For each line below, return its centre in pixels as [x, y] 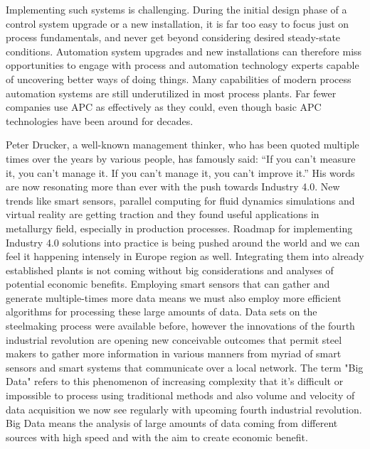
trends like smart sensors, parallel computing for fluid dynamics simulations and [180, 200]
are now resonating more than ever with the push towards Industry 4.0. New [173, 186]
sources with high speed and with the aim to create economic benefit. [157, 437]
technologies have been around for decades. [100, 120]
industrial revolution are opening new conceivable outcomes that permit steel [174, 339]
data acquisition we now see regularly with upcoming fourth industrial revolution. [184, 409]
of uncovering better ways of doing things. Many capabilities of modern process [179, 79]
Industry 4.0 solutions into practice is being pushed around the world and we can [183, 242]
